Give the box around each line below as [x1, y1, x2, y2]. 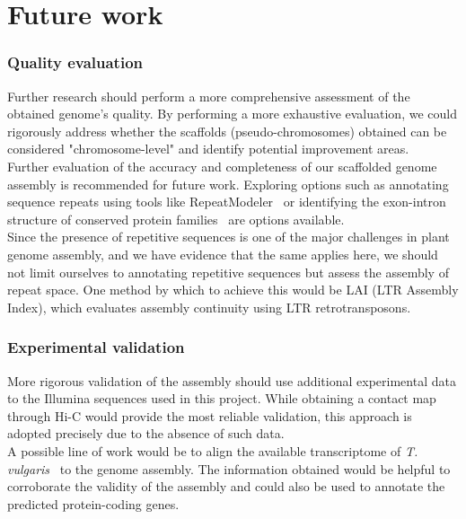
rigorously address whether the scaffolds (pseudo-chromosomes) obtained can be [7, 121, 447, 140]
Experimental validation [7, 336, 185, 358]
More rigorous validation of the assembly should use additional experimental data [7, 371, 456, 390]
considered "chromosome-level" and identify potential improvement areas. [7, 139, 409, 158]
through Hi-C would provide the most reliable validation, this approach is [7, 406, 412, 425]
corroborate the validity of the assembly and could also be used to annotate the [7, 477, 445, 496]
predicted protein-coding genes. [7, 494, 180, 513]
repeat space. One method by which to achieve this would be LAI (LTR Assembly [7, 280, 459, 299]
